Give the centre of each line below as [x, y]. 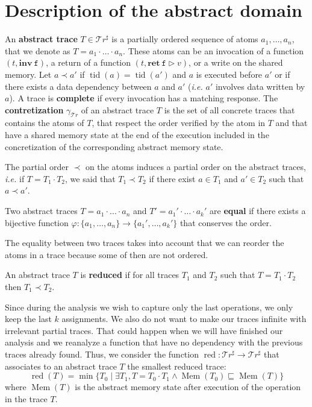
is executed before [229, 74]
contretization [34, 109]
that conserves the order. [226, 222]
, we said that [90, 178]
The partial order [37, 167]
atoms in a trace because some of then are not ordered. [107, 254]
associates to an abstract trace [61, 366]
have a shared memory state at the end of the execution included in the [137, 135]
